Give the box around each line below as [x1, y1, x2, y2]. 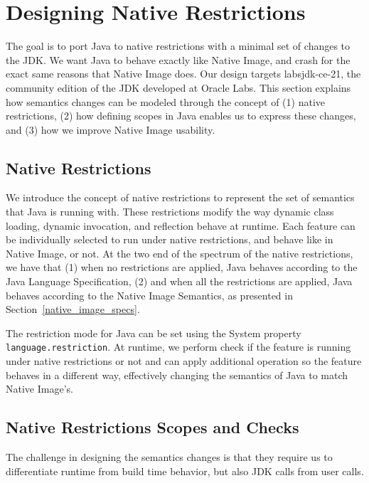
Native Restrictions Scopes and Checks [6, 416, 299, 438]
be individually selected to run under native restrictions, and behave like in [6, 232, 333, 247]
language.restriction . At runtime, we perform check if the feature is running [6, 339, 351, 354]
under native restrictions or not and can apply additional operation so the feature [6, 354, 362, 368]
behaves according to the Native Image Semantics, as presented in [6, 287, 293, 302]
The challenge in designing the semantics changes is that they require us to [6, 450, 333, 465]
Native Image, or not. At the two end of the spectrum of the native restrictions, [6, 245, 353, 260]
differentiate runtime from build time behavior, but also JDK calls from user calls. [6, 463, 364, 478]
